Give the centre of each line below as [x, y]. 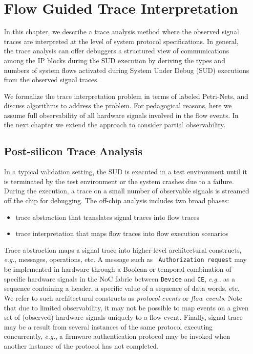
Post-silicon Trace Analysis [73, 151]
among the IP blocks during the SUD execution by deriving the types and [115, 60]
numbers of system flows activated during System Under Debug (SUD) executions [126, 70]
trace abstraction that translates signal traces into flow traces [107, 217]
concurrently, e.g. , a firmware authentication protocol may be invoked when [117, 336]
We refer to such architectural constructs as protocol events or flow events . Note [123, 297]
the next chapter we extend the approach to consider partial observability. [115, 125]
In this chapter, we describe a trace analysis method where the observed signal [122, 32]
